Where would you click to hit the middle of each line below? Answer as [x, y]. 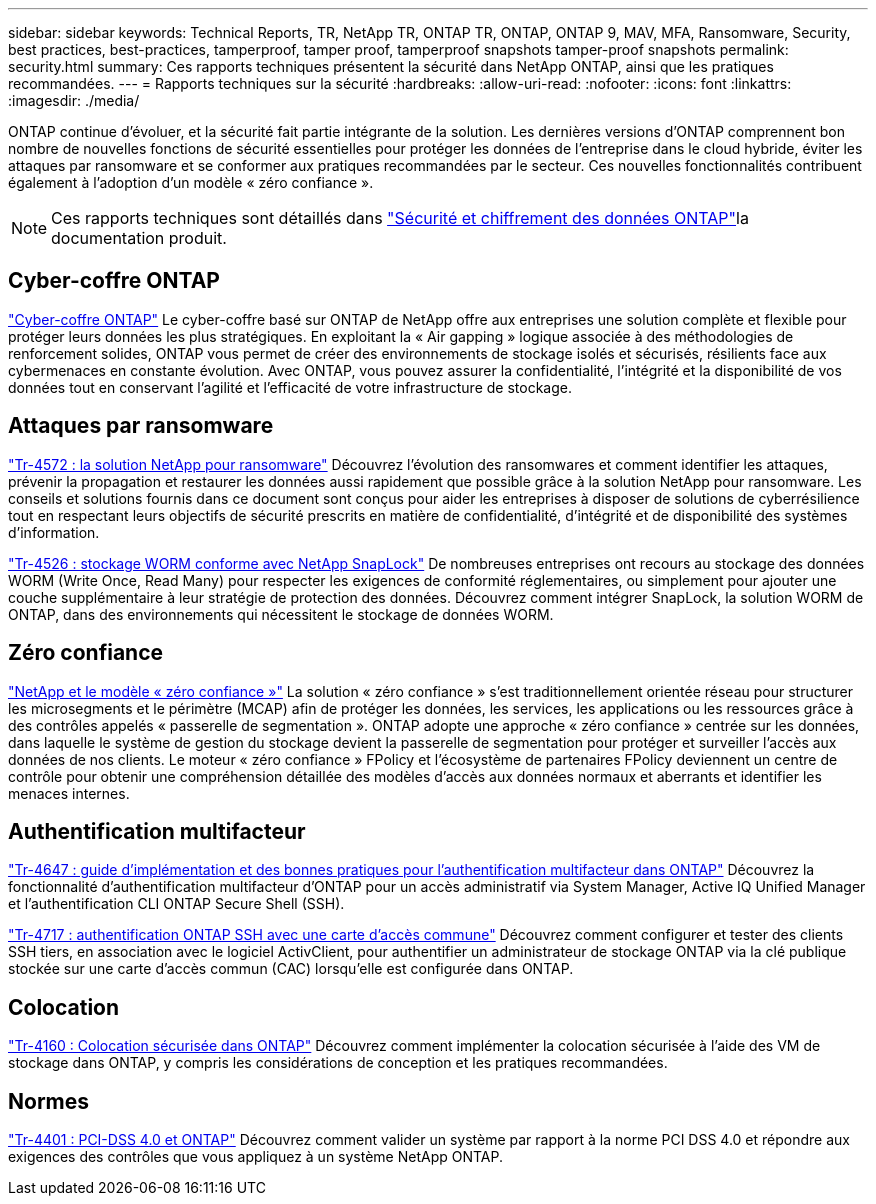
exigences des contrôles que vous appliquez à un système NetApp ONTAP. [256, 1157]
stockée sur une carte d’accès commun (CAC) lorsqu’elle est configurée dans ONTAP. [291, 969]
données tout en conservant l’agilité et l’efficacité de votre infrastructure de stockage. [290, 387]
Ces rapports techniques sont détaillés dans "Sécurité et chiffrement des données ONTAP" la [400, 218]
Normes [49, 1101]
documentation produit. [139, 238]
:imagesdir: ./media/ [74, 100]
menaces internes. [69, 793]
